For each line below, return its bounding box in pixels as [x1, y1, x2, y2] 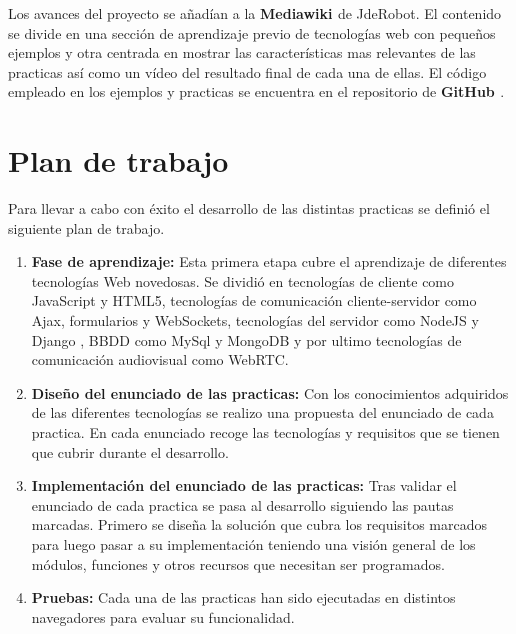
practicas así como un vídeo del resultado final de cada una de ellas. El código [8, 61, 487, 82]
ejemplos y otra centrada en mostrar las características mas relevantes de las [8, 42, 476, 63]
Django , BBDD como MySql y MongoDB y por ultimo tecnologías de [31, 329, 462, 350]
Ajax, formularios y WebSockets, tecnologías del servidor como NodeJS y [31, 310, 479, 331]
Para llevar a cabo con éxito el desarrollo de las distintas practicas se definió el [8, 198, 490, 219]
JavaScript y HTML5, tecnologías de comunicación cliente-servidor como [31, 290, 477, 311]
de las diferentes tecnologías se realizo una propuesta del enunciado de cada [31, 402, 494, 423]
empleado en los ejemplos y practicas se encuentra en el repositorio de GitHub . [8, 81, 505, 102]
